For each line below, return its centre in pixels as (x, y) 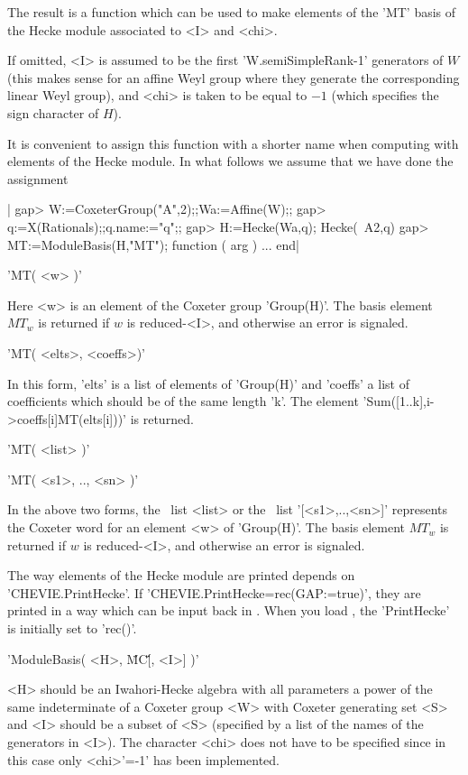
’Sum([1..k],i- (399, 401)
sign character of (53, 112)
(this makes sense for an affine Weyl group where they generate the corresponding (234, 77)
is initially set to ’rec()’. (72, 628)
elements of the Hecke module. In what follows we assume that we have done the (230, 161)
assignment (38, 178)
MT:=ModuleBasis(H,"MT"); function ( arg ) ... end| (153, 244)
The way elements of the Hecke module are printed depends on (181, 575)
